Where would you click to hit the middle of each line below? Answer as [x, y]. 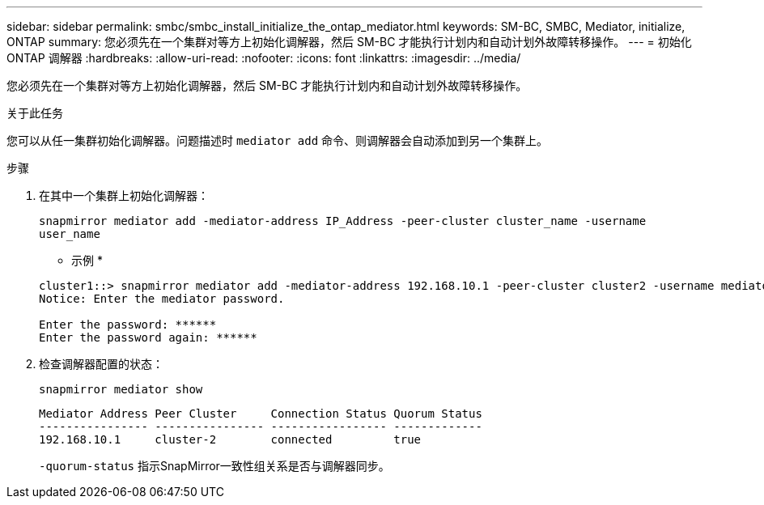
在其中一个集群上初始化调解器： [124, 195]
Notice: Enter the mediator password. [162, 299]
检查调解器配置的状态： [101, 364]
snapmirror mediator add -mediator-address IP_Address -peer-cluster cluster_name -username [343, 221]
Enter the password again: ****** [148, 337]
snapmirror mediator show [121, 389]
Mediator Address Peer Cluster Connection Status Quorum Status [261, 414]
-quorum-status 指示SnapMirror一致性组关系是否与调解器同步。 [214, 466]
